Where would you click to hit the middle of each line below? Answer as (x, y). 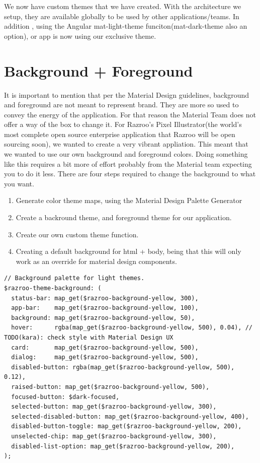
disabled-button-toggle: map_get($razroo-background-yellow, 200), (126, 426)
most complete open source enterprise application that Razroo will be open (120, 134)
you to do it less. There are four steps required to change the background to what (130, 174)
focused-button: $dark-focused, (65, 397)
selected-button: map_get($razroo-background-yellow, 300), (114, 407)
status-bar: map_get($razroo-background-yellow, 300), (105, 298)
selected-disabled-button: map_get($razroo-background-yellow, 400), (130, 416)
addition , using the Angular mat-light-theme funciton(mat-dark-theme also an (126, 26)
